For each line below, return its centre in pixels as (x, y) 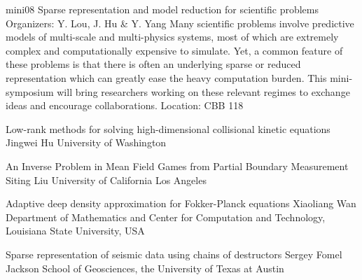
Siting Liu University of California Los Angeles (106, 180)
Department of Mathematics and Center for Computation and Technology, (166, 217)
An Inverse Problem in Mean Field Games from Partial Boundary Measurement (177, 166)
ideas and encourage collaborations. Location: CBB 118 (125, 105)
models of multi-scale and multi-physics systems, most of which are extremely (172, 37)
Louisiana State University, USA (75, 231)
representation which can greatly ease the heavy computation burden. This (166, 77)
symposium (30, 91)
